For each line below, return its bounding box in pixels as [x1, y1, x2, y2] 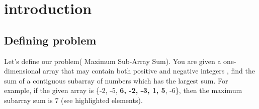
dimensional [4, 65, 41, 76]
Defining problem [4, 32, 97, 47]
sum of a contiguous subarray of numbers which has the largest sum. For [4, 75, 228, 85]
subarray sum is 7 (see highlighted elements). [4, 94, 143, 105]
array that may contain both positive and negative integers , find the [43, 65, 255, 76]
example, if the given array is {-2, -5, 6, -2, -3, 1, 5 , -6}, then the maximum [4, 85, 242, 95]
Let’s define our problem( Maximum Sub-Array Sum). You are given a [4, 55, 221, 66]
